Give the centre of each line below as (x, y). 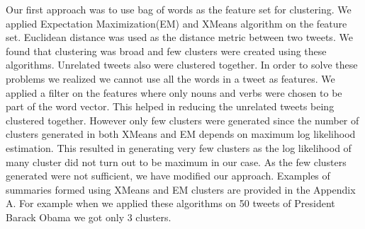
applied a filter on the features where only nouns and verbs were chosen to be (174, 92)
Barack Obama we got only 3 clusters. (89, 217)
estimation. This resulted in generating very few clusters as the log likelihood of (179, 147)
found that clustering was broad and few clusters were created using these (166, 51)
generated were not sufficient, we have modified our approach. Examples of (168, 176)
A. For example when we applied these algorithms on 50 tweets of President (170, 203)
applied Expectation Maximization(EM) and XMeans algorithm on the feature (176, 23)
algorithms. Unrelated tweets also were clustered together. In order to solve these (182, 65)
